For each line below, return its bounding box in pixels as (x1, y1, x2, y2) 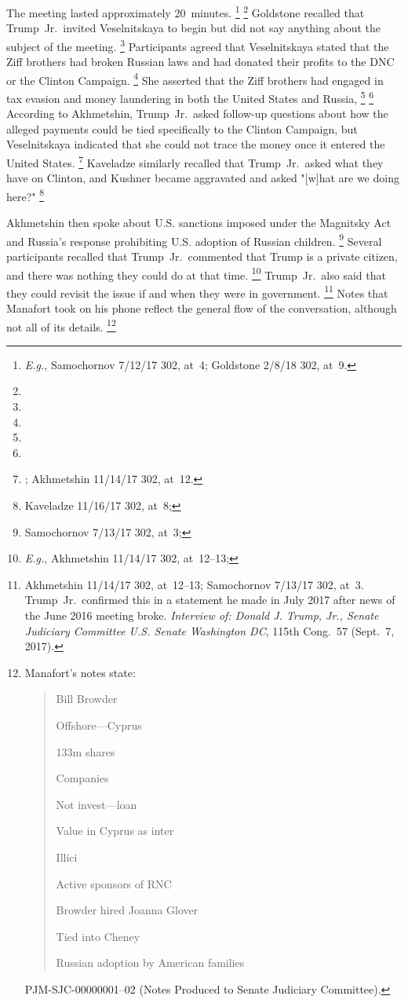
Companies (56, 770, 109, 786)
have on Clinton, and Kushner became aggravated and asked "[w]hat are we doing (6, 170, 399, 186)
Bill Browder (56, 690, 118, 707)
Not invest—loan (56, 796, 137, 812)
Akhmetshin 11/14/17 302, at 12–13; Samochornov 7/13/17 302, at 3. (24, 576, 364, 592)
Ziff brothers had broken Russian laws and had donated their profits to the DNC (6, 53, 395, 70)
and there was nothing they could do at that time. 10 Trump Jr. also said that (6, 264, 386, 283)
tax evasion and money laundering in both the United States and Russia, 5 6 (6, 87, 374, 106)
